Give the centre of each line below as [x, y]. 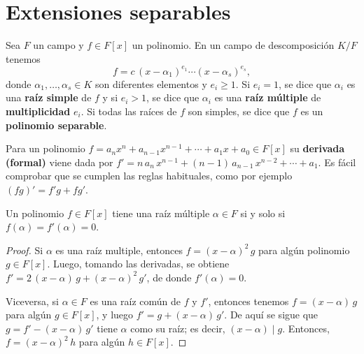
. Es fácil [337, 162]
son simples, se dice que [239, 111]
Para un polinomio [45, 148]
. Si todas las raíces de [129, 111]
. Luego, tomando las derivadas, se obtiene [138, 264]
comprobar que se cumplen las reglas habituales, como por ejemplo [149, 176]
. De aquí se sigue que [271, 315]
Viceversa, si [33, 301]
